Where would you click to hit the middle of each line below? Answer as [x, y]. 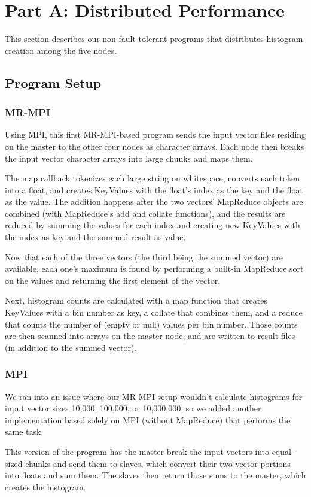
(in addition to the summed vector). [71, 347]
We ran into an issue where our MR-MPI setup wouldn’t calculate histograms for [154, 396]
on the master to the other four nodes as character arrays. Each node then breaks [155, 146]
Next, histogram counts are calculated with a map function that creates [136, 300]
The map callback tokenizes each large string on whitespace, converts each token [153, 178]
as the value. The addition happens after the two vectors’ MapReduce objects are [154, 201]
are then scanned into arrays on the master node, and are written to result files [150, 336]
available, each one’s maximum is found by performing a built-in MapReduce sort [154, 269]
